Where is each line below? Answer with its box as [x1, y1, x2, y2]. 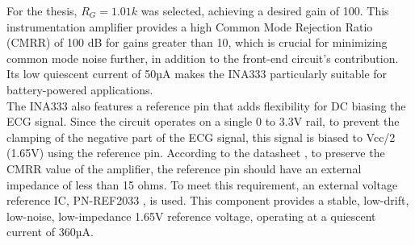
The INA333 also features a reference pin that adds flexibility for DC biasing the [6, 97, 406, 114]
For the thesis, [6, 2, 78, 19]
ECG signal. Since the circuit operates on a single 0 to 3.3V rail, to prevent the [6, 113, 400, 130]
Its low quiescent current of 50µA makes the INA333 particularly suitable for [6, 65, 388, 82]
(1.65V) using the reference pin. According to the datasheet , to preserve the [6, 144, 385, 161]
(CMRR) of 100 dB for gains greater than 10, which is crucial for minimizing [6, 34, 388, 51]
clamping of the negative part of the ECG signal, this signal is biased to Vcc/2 [6, 128, 396, 145]
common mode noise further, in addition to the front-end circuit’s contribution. [6, 49, 399, 66]
